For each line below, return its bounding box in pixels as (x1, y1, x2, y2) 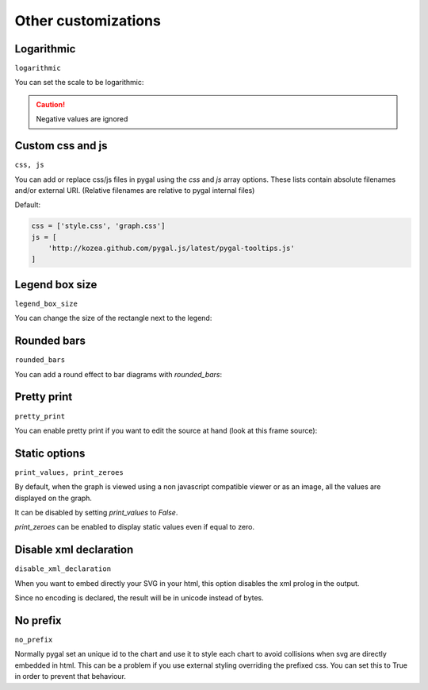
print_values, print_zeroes (14, 468, 124, 476)
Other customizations (14, 12, 162, 29)
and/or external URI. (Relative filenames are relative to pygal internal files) (14, 185, 255, 195)
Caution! (36, 99, 66, 109)
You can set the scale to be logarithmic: (14, 78, 144, 87)
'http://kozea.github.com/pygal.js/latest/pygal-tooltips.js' (48, 244, 295, 253)
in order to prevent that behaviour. (14, 672, 127, 681)
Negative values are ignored (36, 114, 128, 124)
